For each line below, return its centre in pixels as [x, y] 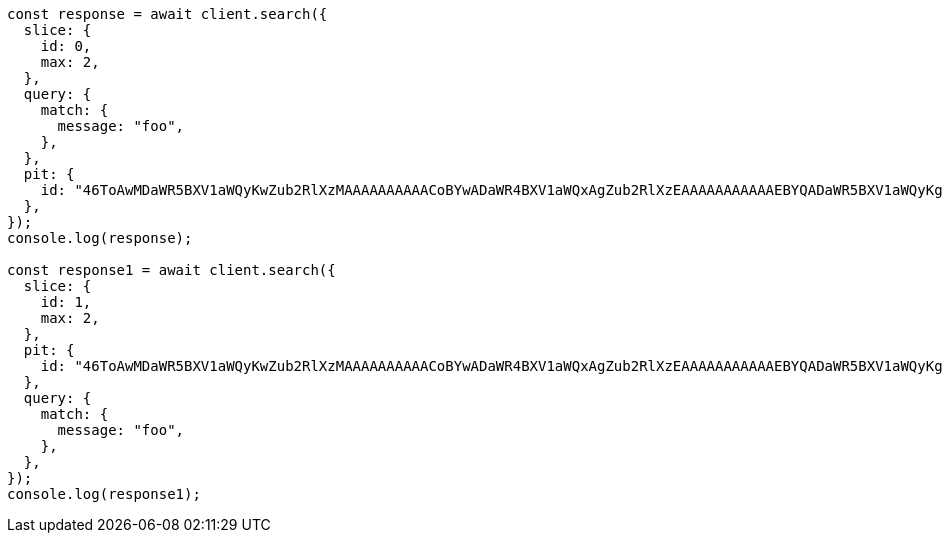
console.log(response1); [104, 494]
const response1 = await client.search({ [171, 270]
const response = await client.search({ [167, 14]
